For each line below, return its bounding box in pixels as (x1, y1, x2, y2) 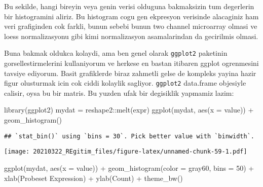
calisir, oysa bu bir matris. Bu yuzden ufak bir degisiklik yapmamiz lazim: (4, 87, 234, 98)
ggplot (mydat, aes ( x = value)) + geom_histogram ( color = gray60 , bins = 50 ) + (4, 162, 254, 173)
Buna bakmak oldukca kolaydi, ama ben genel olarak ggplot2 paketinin (4, 48, 228, 58)
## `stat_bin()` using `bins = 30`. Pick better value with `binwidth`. (4, 132, 254, 140)
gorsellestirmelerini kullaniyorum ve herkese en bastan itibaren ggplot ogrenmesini (4, 58, 259, 68)
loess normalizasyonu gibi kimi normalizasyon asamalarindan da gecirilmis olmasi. (4, 30, 258, 41)
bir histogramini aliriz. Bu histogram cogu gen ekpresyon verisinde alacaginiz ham (4, 11, 259, 21)
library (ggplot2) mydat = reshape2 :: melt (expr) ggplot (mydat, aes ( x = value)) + (4, 104, 254, 115)
